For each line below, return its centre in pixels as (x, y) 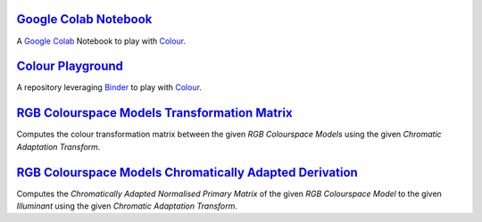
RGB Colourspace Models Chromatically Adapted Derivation (187, 173)
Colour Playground (70, 66)
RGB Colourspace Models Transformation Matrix (155, 113)
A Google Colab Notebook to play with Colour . (101, 41)
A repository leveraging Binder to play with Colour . (109, 87)
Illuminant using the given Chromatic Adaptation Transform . (127, 206)
